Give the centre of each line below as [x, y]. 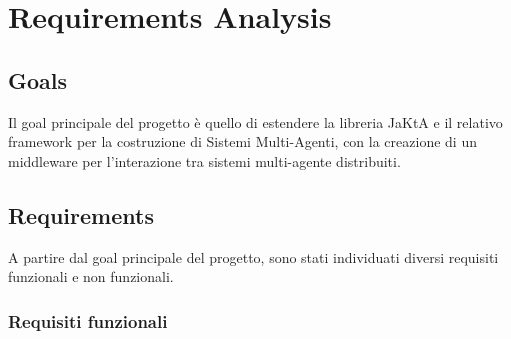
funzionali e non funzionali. [91, 276]
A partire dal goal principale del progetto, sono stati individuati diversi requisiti [253, 256]
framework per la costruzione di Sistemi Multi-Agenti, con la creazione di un [242, 141]
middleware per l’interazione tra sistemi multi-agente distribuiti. [204, 160]
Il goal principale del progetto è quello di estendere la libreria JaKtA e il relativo [255, 121]
